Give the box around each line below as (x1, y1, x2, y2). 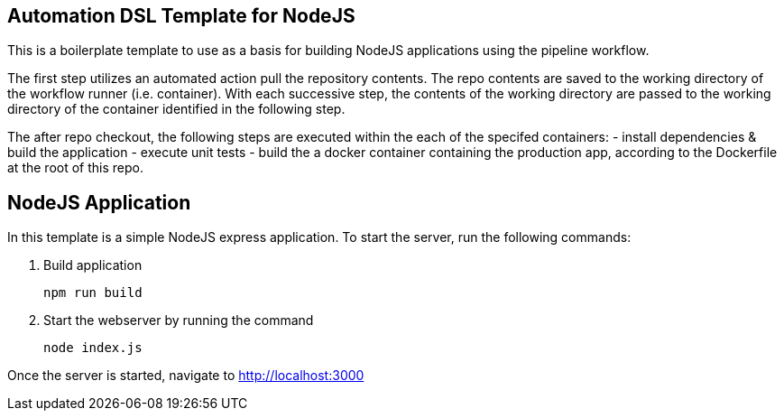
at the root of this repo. (7, 160, 143, 176)
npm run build (43, 285, 143, 301)
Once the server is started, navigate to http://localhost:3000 (7, 367, 364, 384)
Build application (43, 257, 143, 274)
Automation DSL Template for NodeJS (7, 5, 355, 27)
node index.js (43, 340, 143, 356)
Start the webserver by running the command (43, 312, 314, 329)
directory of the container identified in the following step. (7, 101, 346, 117)
